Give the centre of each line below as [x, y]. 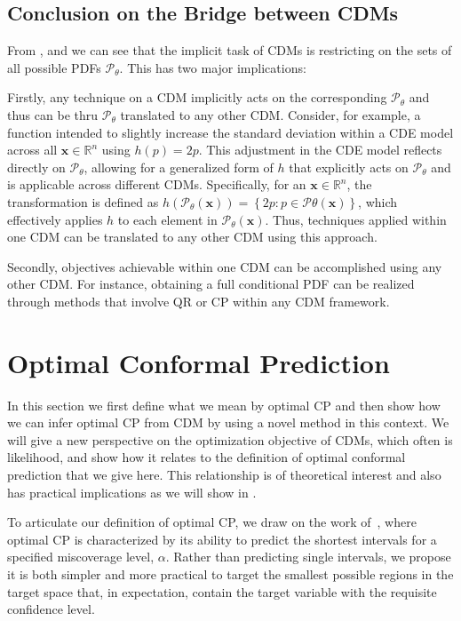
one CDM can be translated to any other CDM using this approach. [192, 237]
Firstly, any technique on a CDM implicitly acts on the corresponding [197, 97]
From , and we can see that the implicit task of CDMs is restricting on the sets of [230, 50]
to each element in [167, 219]
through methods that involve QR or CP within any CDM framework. [199, 301]
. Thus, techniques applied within [356, 219]
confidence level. [51, 609]
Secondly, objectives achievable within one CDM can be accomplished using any [225, 266]
